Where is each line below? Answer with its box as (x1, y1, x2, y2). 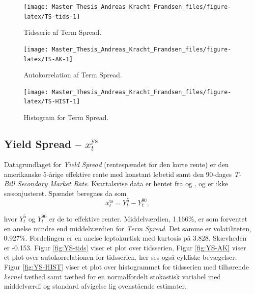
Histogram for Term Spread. (24, 112, 109, 122)
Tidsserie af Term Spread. (24, 27, 102, 37)
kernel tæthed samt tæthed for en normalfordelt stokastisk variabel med (4, 271, 221, 281)
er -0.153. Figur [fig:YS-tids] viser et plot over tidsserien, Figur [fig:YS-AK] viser (4, 242, 246, 252)
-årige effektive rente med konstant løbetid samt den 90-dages (46, 169, 232, 179)
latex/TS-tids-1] (24, 13, 80, 20)
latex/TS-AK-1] (24, 55, 73, 63)
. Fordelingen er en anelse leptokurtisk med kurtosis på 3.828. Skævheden (25, 233, 247, 243)
